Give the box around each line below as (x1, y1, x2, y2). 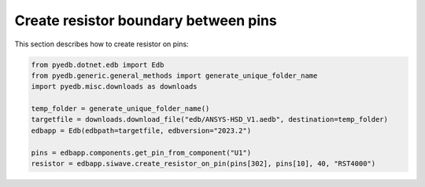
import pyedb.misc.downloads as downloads (31, 82, 198, 91)
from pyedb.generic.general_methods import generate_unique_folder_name (31, 71, 318, 80)
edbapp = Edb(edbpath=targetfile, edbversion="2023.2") (31, 126, 252, 135)
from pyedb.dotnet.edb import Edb (31, 60, 164, 69)
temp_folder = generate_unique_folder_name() (31, 104, 210, 113)
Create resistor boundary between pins (14, 12, 277, 29)
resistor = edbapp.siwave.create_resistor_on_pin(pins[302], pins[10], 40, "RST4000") (31, 159, 376, 168)
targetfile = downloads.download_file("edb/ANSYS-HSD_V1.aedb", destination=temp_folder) (31, 115, 389, 124)
